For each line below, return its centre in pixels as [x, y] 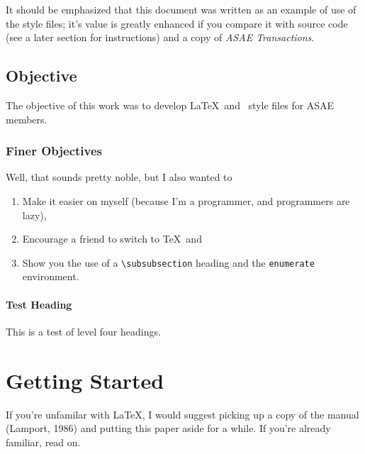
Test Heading [39, 304]
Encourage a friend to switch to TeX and [112, 239]
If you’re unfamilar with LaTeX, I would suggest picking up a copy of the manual [182, 414]
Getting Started [85, 380]
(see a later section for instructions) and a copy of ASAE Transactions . [160, 37]
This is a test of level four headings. [83, 331]
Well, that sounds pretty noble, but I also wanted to [119, 177]
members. [27, 119]
